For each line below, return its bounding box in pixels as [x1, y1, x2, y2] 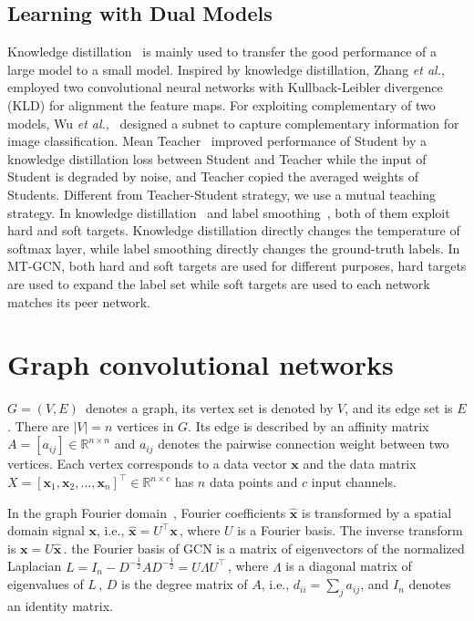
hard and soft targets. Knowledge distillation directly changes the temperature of [7, 221, 460, 240]
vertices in [117, 416, 174, 435]
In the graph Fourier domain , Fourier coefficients [7, 502, 286, 522]
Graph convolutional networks [7, 346, 394, 383]
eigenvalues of [7, 574, 84, 594]
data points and [209, 472, 298, 492]
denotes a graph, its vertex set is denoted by [85, 398, 334, 418]
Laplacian [7, 556, 62, 575]
